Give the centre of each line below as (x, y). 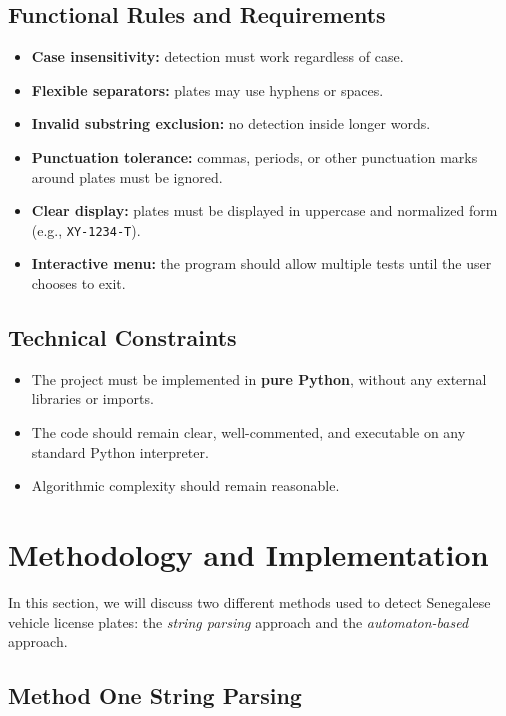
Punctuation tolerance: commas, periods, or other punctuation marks (254, 156)
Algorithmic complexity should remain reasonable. (185, 485)
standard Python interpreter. (120, 451)
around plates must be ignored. (127, 176)
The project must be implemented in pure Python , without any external (259, 378)
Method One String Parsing (155, 695)
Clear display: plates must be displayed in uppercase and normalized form (264, 210)
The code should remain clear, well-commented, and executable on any (248, 432)
